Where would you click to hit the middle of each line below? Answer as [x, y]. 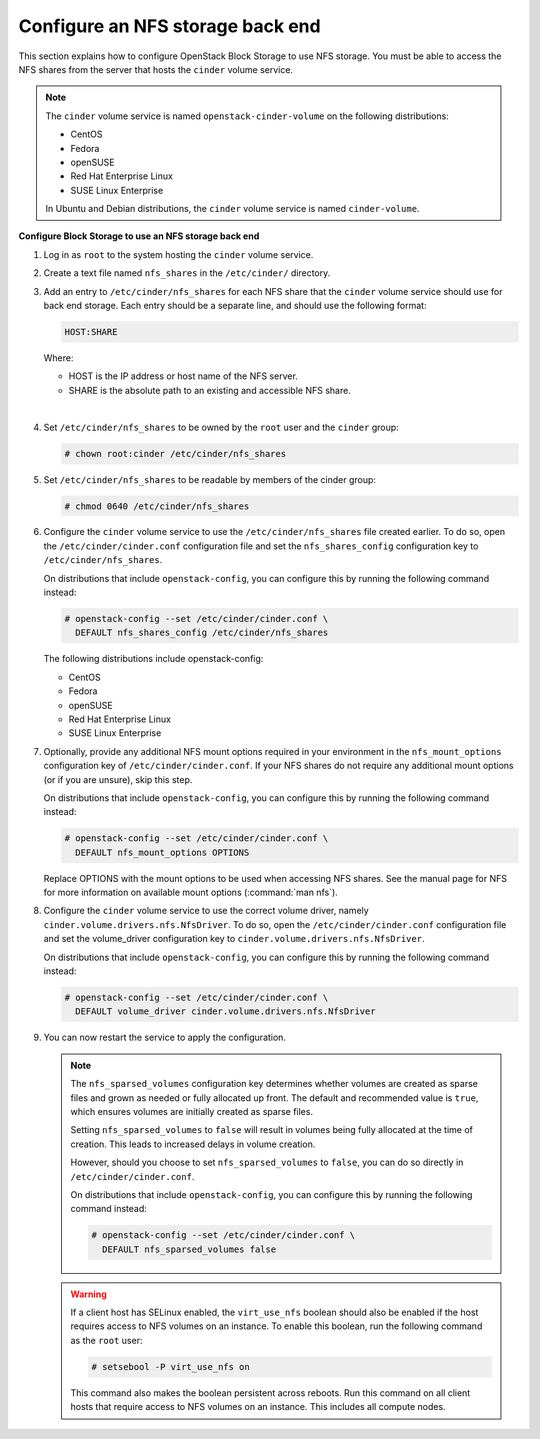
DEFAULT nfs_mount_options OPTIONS [162, 852]
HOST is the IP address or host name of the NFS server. [183, 376]
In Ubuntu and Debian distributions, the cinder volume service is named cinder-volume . [232, 209]
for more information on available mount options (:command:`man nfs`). [191, 892]
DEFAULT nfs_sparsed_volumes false [189, 1249]
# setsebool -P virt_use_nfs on [170, 1366]
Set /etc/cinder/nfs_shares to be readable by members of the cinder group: [210, 479]
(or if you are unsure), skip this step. [118, 779]
